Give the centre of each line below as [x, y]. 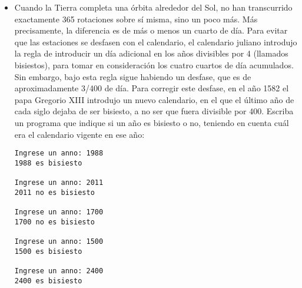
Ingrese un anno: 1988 [59, 153]
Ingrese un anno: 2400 [59, 271]
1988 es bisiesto [48, 163]
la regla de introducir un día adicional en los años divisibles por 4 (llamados [151, 53]
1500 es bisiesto [48, 251]
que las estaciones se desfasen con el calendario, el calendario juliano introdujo [156, 42]
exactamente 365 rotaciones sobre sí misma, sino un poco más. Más [136, 19]
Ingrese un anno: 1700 [59, 212]
